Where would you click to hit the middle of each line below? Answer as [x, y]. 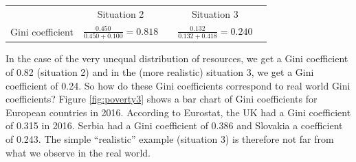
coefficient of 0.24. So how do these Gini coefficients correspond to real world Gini [178, 85]
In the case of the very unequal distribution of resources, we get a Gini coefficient [177, 58]
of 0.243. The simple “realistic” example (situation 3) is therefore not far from [170, 138]
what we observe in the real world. [78, 152]
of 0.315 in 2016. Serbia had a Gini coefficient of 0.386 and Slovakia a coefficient [174, 125]
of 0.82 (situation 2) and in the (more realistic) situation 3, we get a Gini [160, 72]
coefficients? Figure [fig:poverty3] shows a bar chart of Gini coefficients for [162, 99]
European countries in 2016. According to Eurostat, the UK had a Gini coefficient [178, 112]
